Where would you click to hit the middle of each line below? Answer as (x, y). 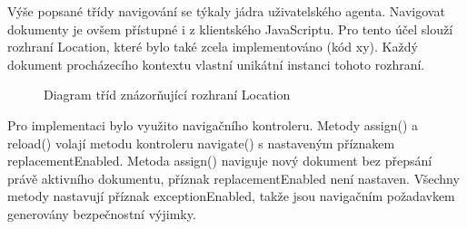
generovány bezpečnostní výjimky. (102, 213)
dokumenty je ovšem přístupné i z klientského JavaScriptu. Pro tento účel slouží (230, 29)
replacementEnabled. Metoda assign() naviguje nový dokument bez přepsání (220, 161)
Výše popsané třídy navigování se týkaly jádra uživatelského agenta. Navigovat (226, 11)
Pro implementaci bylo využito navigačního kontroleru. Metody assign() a (213, 124)
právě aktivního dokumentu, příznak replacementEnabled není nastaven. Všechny (233, 178)
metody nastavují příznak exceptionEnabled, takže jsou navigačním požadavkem (231, 196)
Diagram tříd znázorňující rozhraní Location (167, 95)
